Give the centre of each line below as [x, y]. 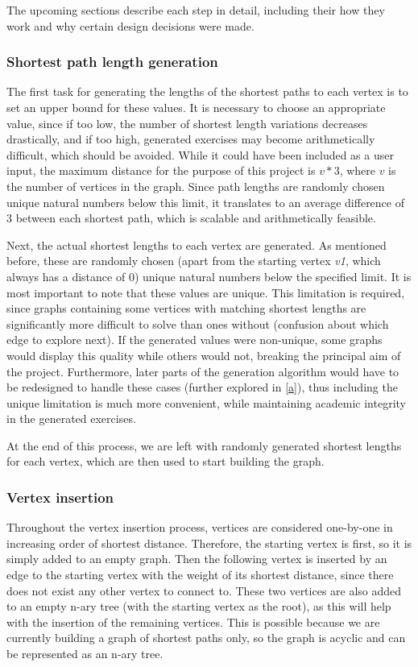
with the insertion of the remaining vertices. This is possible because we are [193, 621]
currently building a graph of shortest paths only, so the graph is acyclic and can [206, 638]
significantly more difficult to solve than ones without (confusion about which [198, 323]
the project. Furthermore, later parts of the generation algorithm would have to [203, 371]
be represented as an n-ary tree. [85, 654]
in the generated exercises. [71, 418]
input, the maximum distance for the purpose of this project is [161, 170]
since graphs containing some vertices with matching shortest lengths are [186, 308]
